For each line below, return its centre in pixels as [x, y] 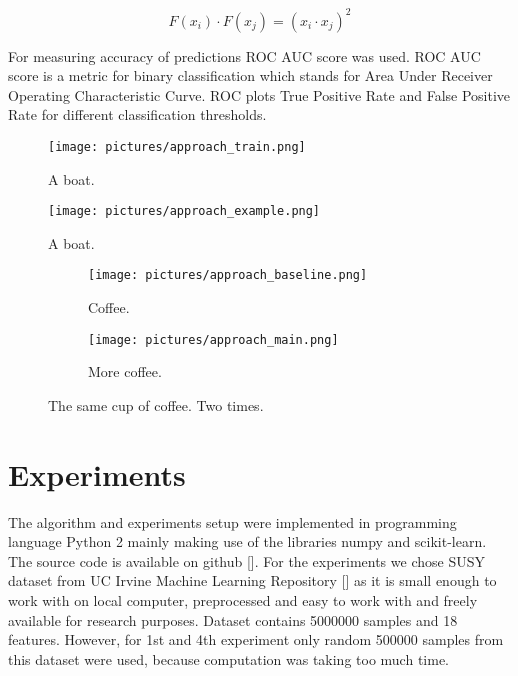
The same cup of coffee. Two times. [156, 404]
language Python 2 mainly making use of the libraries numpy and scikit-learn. [247, 541]
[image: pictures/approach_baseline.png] [228, 275]
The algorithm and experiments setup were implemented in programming [232, 521]
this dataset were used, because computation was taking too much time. [228, 658]
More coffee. [125, 371]
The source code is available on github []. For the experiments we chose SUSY [246, 560]
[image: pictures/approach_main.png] [213, 339]
